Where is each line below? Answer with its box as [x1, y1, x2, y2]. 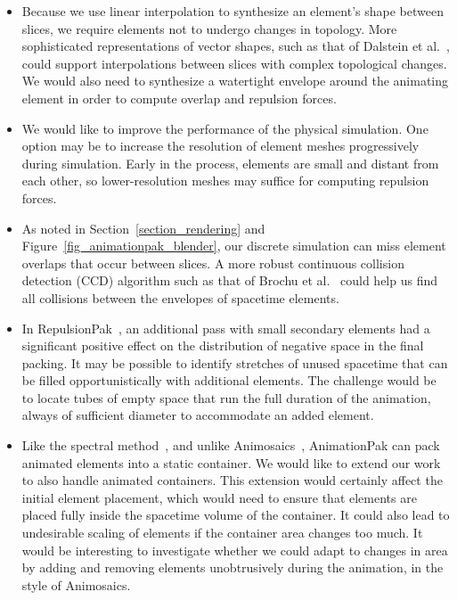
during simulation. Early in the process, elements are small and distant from [21, 153, 439, 172]
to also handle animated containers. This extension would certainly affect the [21, 471, 443, 489]
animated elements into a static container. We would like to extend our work [21, 453, 441, 472]
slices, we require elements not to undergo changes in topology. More [21, 19, 397, 37]
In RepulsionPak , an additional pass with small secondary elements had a [21, 318, 430, 337]
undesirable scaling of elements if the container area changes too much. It [21, 523, 423, 542]
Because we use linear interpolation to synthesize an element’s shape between [21, 2, 444, 20]
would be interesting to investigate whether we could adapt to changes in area [21, 540, 448, 559]
